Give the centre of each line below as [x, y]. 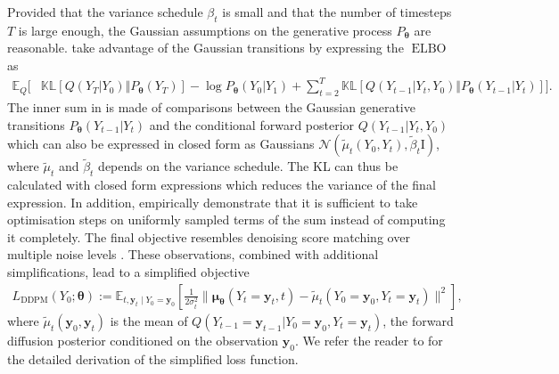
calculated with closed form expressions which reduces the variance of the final [222, 185]
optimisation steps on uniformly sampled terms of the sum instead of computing [226, 220]
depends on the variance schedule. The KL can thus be [248, 166]
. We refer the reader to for [369, 340]
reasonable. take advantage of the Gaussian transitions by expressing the [206, 48]
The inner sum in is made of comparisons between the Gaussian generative [211, 106]
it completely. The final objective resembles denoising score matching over [209, 236]
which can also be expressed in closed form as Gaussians [161, 144]
